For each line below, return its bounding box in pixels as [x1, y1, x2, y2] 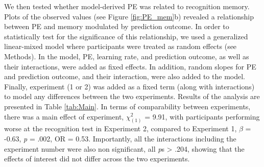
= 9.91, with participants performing [145, 111, 260, 122]
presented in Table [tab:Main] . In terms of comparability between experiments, [4, 101, 251, 111]
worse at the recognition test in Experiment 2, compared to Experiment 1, [4, 123, 237, 134]
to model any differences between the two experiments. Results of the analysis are [4, 91, 260, 102]
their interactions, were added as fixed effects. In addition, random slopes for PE [4, 61, 256, 71]
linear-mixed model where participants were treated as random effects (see [4, 41, 237, 52]
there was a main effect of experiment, [4, 111, 124, 122]
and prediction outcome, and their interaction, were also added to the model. [4, 71, 245, 82]
